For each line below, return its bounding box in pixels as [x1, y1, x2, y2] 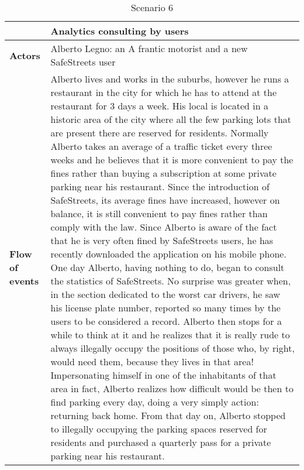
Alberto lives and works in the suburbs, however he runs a [50, 72, 289, 85]
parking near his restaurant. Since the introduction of [50, 180, 270, 193]
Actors [9, 48, 40, 62]
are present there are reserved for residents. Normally [50, 126, 269, 139]
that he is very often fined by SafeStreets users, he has [50, 234, 274, 247]
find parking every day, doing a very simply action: [50, 395, 259, 409]
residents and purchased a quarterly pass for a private [50, 435, 271, 449]
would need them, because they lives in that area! [50, 355, 254, 368]
